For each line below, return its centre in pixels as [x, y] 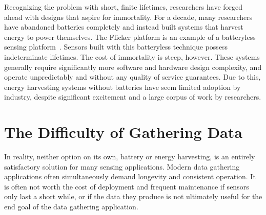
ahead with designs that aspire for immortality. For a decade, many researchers [128, 17]
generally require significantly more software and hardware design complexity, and [133, 67]
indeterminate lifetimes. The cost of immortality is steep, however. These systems [132, 56]
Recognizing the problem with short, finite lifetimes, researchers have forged [124, 7]
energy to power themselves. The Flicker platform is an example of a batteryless [130, 37]
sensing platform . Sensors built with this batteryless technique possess [116, 47]
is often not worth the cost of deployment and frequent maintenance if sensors [127, 186]
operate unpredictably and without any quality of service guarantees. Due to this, [132, 77]
